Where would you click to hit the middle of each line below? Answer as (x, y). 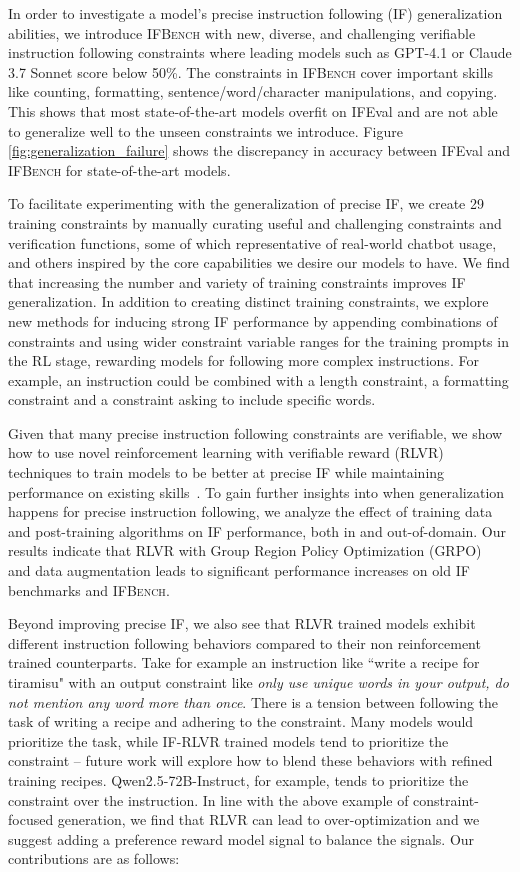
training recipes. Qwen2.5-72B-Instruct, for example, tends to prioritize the (238, 779)
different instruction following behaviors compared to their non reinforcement (244, 642)
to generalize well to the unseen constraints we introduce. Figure (205, 130)
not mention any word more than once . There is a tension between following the (253, 701)
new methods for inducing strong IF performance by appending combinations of (253, 320)
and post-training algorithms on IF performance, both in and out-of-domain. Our (257, 530)
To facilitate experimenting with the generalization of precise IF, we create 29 (246, 203)
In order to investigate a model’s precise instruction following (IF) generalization (255, 13)
